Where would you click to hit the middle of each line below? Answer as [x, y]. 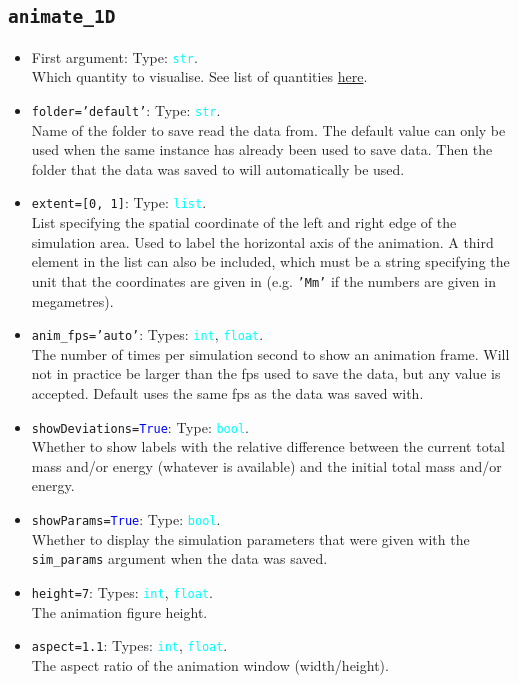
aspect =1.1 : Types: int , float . [129, 645]
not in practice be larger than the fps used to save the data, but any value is [266, 373]
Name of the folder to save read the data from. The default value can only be [268, 129]
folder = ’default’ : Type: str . [126, 110]
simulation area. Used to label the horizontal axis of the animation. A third [262, 241]
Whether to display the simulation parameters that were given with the [250, 538]
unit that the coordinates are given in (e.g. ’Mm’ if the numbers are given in [263, 280]
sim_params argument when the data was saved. [179, 558]
